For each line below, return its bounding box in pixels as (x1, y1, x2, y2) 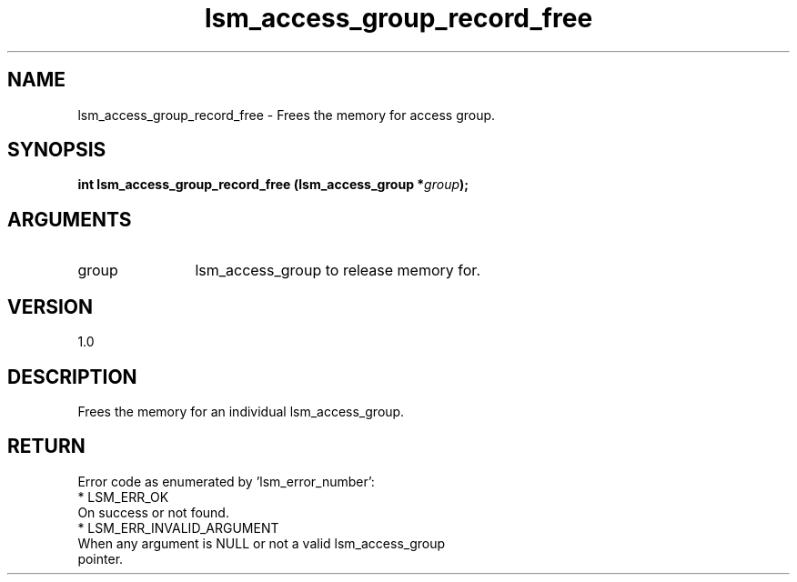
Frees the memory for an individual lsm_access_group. (77, 403, 405, 419)
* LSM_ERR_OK (77, 488, 169, 505)
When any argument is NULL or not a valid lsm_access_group (77, 535, 446, 551)
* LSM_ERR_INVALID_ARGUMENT (77, 519, 279, 536)
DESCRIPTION (7, 365, 137, 388)
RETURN (7, 435, 86, 458)
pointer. (77, 550, 124, 567)
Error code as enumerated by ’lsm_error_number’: (77, 473, 375, 489)
